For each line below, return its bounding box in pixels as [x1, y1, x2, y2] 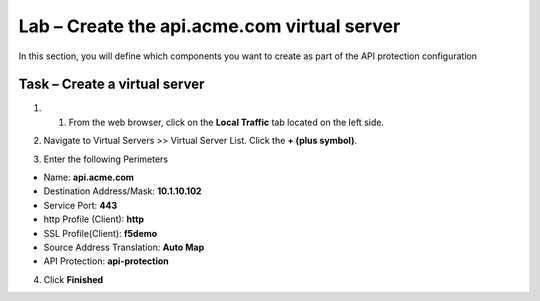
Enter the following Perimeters [43, 153, 169, 165]
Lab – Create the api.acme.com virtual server [18, 15, 401, 37]
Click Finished [43, 273, 104, 285]
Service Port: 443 [43, 199, 118, 211]
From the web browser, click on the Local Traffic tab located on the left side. [68, 116, 385, 128]
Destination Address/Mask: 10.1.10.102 [43, 185, 202, 197]
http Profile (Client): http [43, 213, 145, 225]
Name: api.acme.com [43, 171, 134, 184]
